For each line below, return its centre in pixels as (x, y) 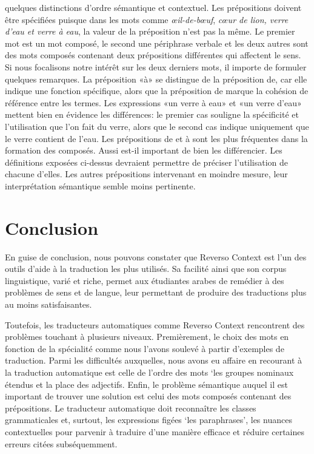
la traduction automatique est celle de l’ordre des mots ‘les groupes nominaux (149, 372)
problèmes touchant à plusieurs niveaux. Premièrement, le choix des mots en (147, 337)
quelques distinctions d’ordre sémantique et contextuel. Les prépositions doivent (153, 7)
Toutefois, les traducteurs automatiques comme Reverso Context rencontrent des (155, 324)
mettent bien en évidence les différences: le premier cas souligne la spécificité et (152, 114)
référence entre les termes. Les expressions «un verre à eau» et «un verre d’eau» (153, 102)
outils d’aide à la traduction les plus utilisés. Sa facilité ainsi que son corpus (146, 269)
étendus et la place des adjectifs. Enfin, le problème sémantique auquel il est (146, 384)
